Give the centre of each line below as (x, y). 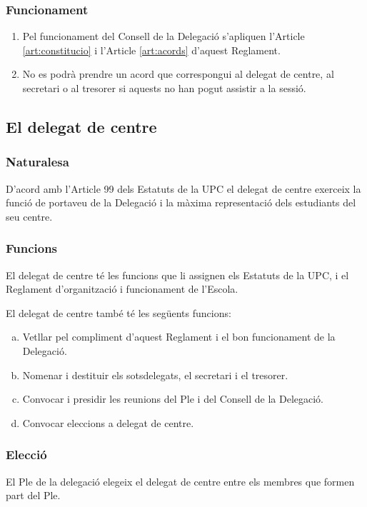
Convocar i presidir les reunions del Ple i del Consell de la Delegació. (173, 399)
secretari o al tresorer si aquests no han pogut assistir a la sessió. (164, 88)
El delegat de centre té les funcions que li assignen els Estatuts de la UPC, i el (177, 275)
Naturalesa (37, 162)
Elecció (26, 455)
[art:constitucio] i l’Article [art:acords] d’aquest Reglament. (151, 50)
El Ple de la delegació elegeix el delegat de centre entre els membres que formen (180, 481)
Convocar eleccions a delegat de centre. (108, 422)
